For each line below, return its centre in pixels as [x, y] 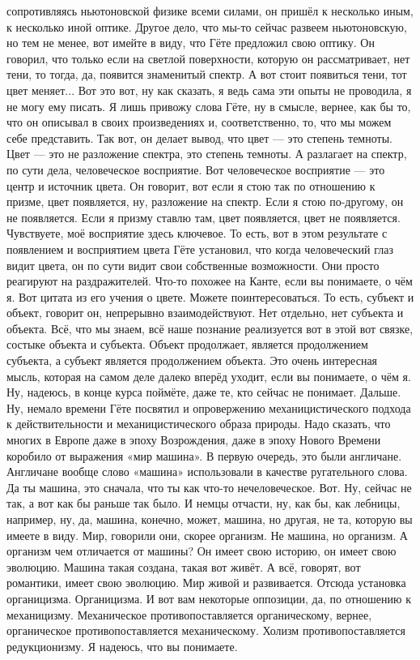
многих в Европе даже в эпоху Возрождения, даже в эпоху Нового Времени [194, 440]
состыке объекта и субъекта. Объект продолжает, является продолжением [187, 344]
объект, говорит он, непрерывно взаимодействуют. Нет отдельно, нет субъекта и [205, 313]
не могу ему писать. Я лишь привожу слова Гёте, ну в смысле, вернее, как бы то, [209, 106]
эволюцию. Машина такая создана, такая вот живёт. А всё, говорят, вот [184, 566]
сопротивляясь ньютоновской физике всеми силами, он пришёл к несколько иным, [210, 11]
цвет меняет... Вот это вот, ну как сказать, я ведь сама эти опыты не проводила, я [209, 90]
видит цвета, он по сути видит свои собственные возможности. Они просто [193, 265]
